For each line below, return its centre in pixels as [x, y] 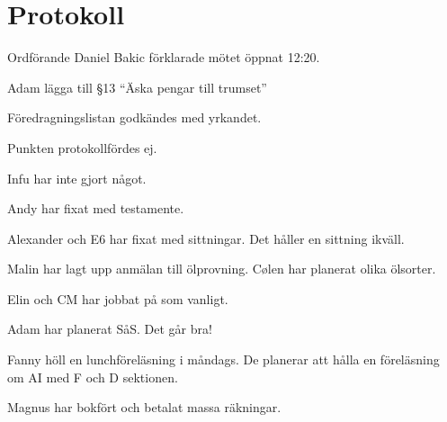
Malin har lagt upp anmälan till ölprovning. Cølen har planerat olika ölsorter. [222, 269]
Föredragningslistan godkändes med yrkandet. [134, 117]
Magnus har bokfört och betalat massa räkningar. [144, 407]
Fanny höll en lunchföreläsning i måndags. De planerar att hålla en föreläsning [223, 359]
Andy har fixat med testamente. [96, 208]
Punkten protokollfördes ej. [82, 147]
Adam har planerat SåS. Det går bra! [110, 329]
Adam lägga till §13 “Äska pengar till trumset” [137, 87]
